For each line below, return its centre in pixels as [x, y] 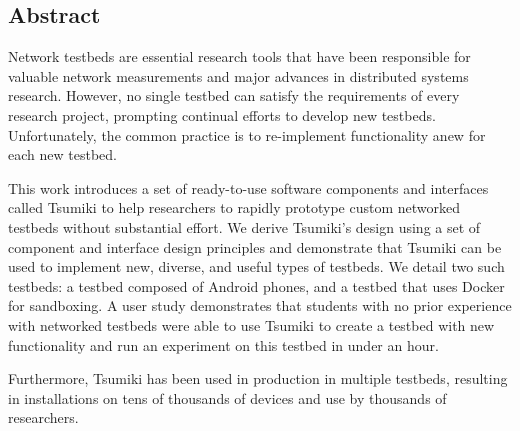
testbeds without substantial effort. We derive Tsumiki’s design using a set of [244, 226]
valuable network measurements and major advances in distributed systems [238, 75]
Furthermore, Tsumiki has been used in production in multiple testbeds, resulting [258, 378]
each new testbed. [62, 154]
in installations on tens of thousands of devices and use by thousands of [227, 397]
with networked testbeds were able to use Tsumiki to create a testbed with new [251, 324]
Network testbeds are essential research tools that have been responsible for [239, 56]
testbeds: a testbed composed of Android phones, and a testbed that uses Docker [256, 285]
